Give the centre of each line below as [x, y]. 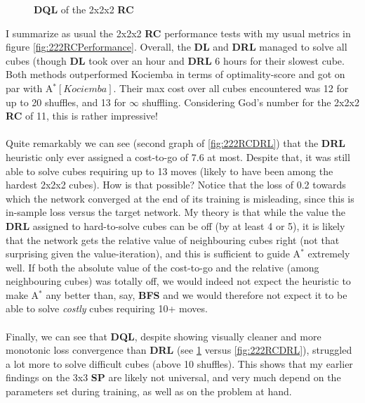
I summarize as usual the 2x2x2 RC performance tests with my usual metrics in [178, 33]
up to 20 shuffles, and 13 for [66, 102]
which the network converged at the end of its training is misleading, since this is [180, 198]
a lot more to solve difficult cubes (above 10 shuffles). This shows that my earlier [179, 363]
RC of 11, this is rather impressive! [82, 116]
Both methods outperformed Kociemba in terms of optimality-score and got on [175, 74]
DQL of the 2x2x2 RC [84, 9]
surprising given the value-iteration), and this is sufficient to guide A [153, 254]
